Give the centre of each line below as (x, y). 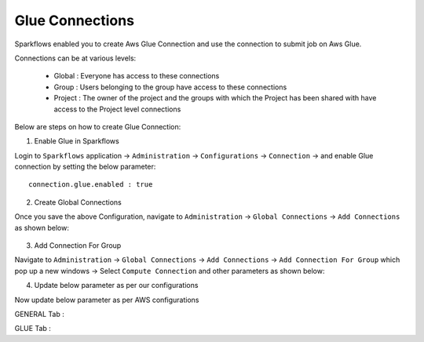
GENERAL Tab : (39, 314)
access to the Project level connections (117, 109)
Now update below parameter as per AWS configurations (107, 300)
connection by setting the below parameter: (85, 167)
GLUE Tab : (33, 329)
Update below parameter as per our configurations (116, 286)
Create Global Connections (78, 202)
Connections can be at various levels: (75, 58)
